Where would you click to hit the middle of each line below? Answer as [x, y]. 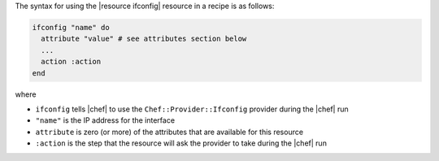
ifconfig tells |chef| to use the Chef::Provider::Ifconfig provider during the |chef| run [192, 109]
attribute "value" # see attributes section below [144, 39]
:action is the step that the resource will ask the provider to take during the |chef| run [181, 143]
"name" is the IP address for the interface [105, 120]
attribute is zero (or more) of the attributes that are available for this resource [170, 132]
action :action [71, 62]
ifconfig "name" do [71, 27]
